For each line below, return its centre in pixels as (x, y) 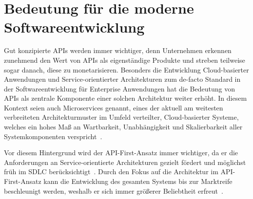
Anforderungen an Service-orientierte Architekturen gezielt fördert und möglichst (125, 162)
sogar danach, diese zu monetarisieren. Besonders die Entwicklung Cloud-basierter (126, 69)
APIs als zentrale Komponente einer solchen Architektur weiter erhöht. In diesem (126, 98)
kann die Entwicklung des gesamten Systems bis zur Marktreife (138, 181)
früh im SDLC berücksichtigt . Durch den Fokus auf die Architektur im (111, 172)
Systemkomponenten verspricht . (53, 136)
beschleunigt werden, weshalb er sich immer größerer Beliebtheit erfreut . (114, 190)
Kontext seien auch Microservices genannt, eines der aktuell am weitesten (114, 107)
